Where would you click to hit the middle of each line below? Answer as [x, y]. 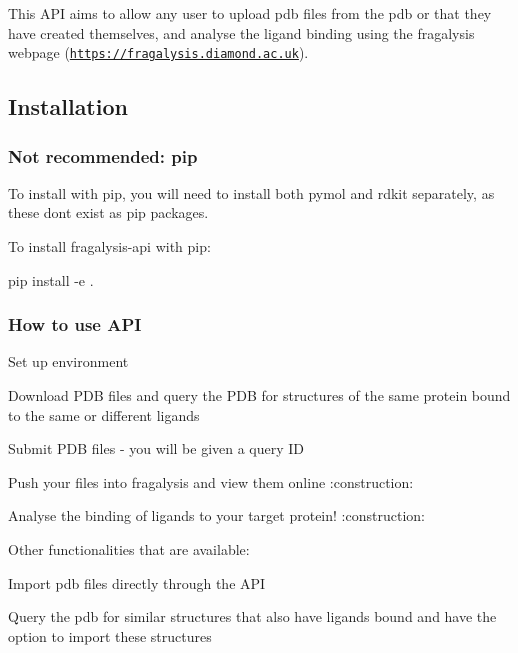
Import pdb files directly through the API [137, 582]
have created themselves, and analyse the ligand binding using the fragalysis [241, 32]
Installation [68, 106]
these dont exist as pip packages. [108, 212]
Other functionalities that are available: [129, 549]
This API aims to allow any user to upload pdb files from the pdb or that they [250, 13]
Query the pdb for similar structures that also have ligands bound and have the [252, 616]
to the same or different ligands [104, 414]
